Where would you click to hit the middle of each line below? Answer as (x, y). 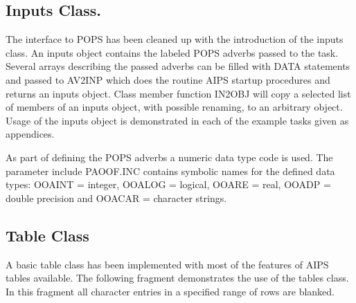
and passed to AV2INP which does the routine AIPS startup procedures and (168, 79)
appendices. (30, 134)
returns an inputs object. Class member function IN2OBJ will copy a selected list (178, 93)
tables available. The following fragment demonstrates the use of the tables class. (177, 278)
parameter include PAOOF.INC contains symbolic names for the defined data (170, 171)
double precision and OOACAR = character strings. (116, 198)
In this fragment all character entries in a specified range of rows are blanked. (170, 291)
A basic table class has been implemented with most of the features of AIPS (167, 264)
